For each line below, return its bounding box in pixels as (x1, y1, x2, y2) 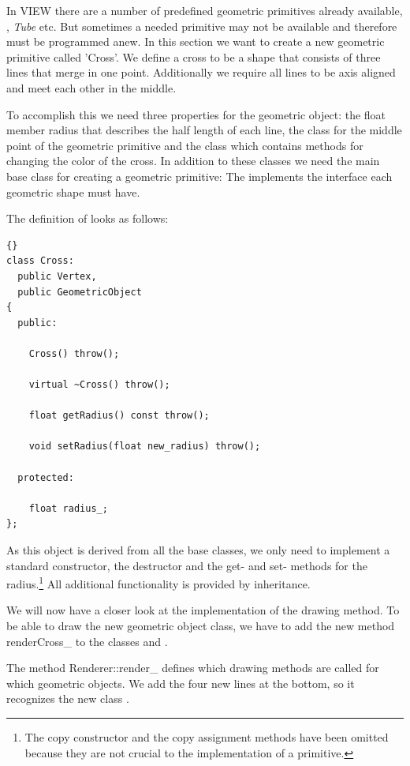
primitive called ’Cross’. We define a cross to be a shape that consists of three (6, 48, 381, 65)
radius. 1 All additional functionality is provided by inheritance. (6, 573, 311, 591)
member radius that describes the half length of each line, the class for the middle (6, 122, 402, 138)
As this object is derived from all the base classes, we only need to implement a (6, 542, 390, 558)
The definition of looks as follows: (6, 210, 169, 227)
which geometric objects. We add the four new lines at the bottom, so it (6, 674, 355, 691)
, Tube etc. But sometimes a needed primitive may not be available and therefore (6, 17, 397, 34)
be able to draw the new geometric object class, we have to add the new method (6, 618, 395, 634)
